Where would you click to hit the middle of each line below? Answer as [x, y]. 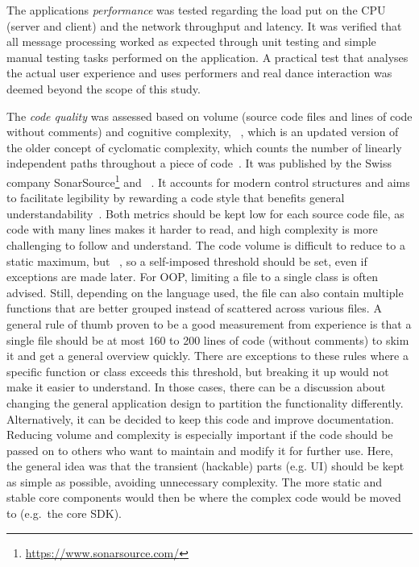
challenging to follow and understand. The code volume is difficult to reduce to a [206, 244]
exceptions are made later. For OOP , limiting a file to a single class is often [192, 277]
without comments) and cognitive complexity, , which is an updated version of [203, 132]
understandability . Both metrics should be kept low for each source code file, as [205, 213]
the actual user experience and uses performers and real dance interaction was [199, 73]
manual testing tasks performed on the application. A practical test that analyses [207, 57]
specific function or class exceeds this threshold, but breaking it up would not [198, 371]
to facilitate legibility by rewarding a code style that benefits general [176, 198]
